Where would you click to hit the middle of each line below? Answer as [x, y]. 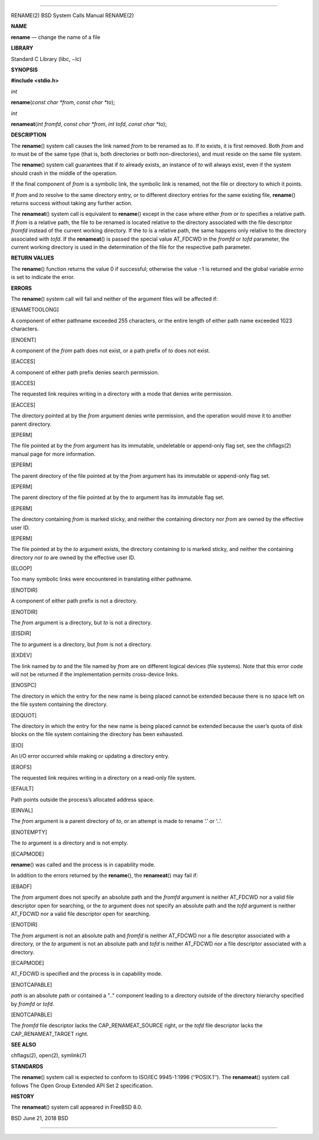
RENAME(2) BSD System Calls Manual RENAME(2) [72, 15]
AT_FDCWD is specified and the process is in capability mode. [87, 974]
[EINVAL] [22, 811]
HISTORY [23, 1096]
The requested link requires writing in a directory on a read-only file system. [103, 778]
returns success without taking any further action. [72, 203]
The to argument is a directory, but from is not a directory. [82, 644]
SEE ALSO [24, 1045]
